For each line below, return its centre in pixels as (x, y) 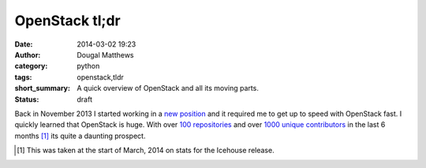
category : (31, 66)
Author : (28, 54)
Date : (24, 44)
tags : (23, 77)
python (88, 66)
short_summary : (43, 88)
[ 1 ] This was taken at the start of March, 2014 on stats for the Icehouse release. (146, 151)
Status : (27, 99)
